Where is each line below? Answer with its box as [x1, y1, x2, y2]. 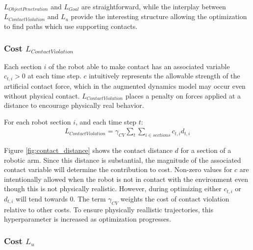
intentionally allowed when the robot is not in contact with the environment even [4, 174, 248, 184]
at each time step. [27, 71, 81, 81]
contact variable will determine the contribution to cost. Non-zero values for [4, 164, 232, 175]
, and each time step [75, 116, 137, 126]
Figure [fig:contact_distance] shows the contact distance [4, 145, 173, 155]
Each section [4, 61, 42, 71]
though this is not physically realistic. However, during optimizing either [4, 183, 222, 194]
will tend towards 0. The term [16, 193, 106, 203]
